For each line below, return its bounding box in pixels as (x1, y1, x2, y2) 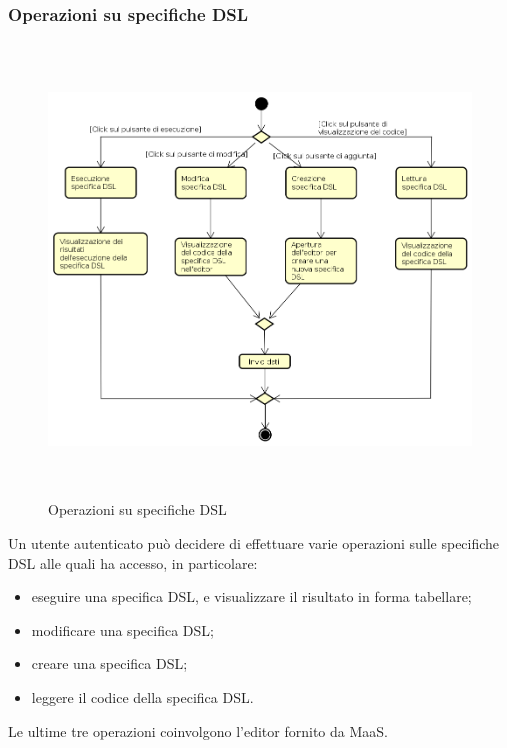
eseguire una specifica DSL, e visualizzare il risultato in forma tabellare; (31, 586, 472, 607)
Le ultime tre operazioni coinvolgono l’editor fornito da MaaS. (8, 720, 388, 741)
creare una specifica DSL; (31, 653, 188, 674)
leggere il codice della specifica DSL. (31, 686, 254, 707)
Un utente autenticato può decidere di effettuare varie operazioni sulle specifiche (8, 532, 500, 553)
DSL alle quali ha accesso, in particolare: (8, 552, 258, 573)
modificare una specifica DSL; (31, 619, 214, 640)
